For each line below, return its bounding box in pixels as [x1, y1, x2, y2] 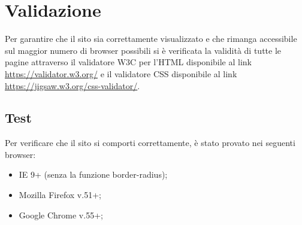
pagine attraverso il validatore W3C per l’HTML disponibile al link [5, 56, 252, 68]
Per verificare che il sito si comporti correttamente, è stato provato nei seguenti [5, 136, 295, 149]
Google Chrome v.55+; [19, 208, 103, 221]
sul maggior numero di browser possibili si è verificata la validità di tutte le [5, 44, 282, 56]
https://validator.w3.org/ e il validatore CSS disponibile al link [5, 67, 237, 80]
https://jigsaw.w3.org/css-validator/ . [5, 79, 140, 92]
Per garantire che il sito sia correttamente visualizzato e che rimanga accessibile [5, 32, 297, 45]
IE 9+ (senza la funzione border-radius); [19, 168, 168, 181]
